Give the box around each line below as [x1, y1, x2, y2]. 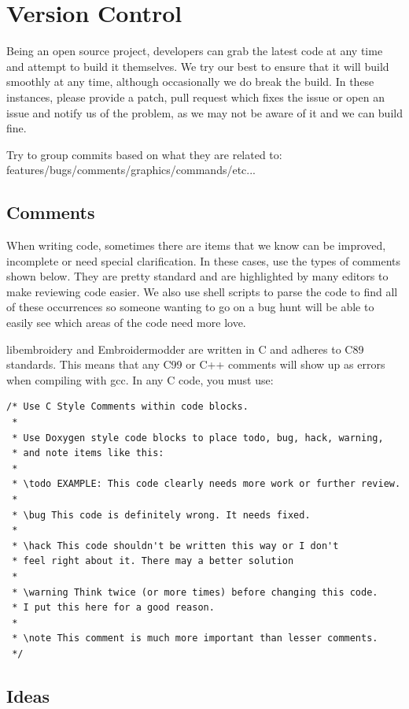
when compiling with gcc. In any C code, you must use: [6, 371, 274, 388]
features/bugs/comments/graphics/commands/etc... [6, 161, 256, 178]
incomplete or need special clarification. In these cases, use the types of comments [6, 252, 401, 269]
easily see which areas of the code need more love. [6, 314, 246, 331]
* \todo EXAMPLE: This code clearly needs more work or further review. [12, 478, 401, 490]
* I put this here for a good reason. [12, 602, 215, 614]
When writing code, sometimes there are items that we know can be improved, [6, 237, 386, 254]
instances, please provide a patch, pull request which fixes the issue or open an [6, 88, 385, 105]
